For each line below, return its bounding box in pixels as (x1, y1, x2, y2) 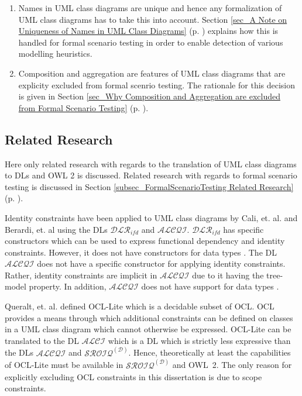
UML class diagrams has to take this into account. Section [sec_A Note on (18, 13, 287, 25)
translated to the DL (5, 334, 79, 346)
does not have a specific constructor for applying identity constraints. (37, 257, 286, 270)
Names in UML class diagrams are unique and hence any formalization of (18, 2, 282, 13)
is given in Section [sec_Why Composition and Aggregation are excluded (18, 90, 280, 102)
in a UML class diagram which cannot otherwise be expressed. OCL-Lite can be (5, 323, 291, 335)
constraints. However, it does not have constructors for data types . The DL (5, 246, 277, 258)
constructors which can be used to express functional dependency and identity (5, 235, 285, 247)
